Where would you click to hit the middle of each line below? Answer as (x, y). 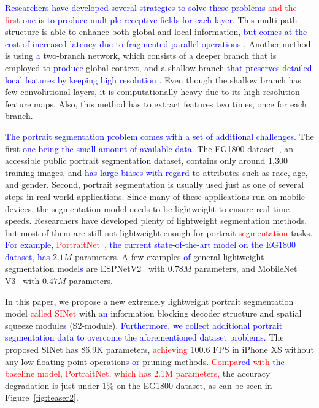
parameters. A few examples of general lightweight (170, 256)
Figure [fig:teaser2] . (42, 397)
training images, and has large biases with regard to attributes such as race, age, (156, 172)
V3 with (22, 281)
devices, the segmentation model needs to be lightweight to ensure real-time (147, 208)
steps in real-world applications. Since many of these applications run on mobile (155, 196)
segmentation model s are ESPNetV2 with (85, 268)
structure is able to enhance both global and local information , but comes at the (156, 32)
